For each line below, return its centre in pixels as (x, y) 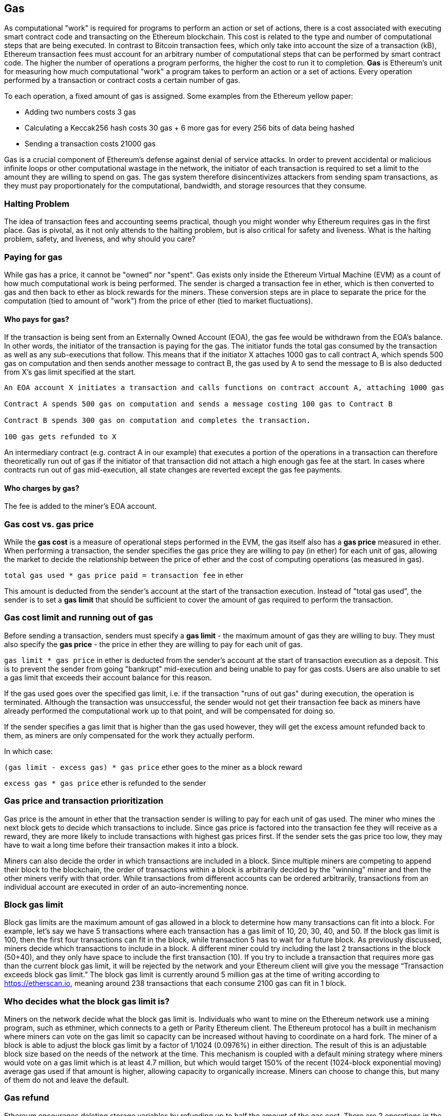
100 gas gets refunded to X (60, 437)
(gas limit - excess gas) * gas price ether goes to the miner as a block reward (153, 767)
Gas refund (27, 1098)
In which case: (28, 751)
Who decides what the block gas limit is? (87, 1001)
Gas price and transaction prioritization (84, 801)
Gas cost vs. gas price (49, 524)
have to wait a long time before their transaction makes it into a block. (122, 845)
